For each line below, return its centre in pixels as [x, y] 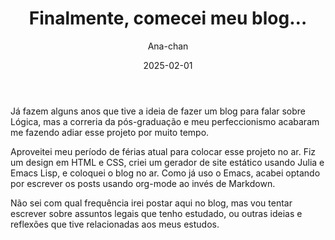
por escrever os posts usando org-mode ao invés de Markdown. [143, 183]
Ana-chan [168, 46]
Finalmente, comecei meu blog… [168, 18]
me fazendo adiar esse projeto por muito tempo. [110, 132]
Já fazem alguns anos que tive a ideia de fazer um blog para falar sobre [158, 111]
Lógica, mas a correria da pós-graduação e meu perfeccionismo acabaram [165, 121]
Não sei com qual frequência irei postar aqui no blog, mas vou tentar [151, 203]
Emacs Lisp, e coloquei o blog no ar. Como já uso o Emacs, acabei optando [165, 173]
